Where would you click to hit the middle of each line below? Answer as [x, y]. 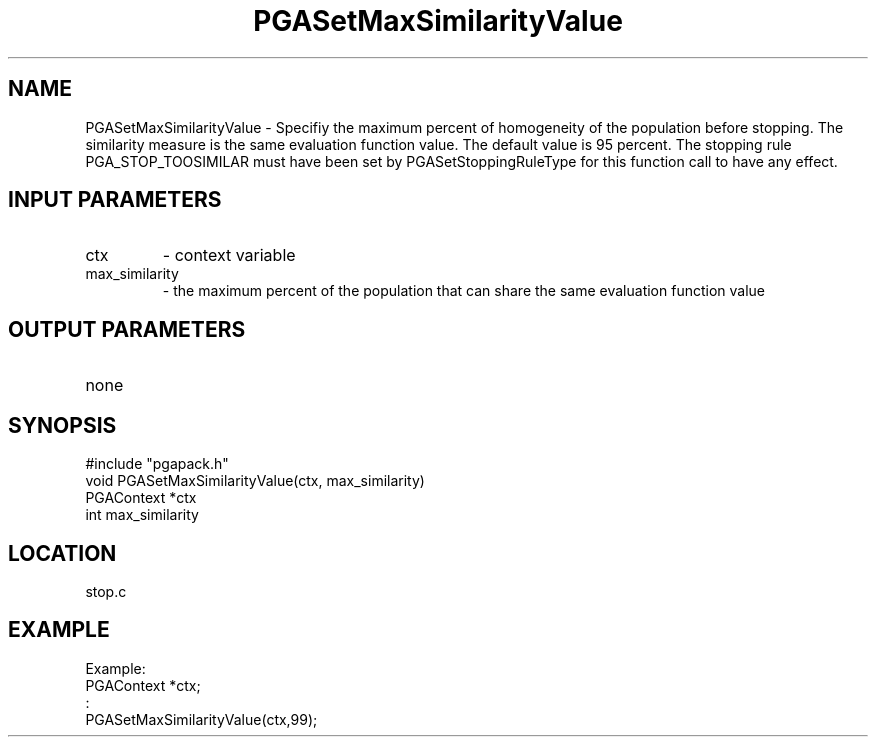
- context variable [229, 255]
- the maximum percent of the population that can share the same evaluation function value [464, 291]
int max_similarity [142, 515]
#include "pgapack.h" [157, 464]
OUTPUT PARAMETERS [127, 329]
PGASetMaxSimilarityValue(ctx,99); [201, 719]
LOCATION [62, 553]
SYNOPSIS [62, 425]
